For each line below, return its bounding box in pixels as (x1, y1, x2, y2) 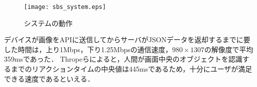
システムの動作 (24, 17, 73, 28)
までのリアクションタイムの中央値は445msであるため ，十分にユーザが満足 (10, 64, 253, 74)
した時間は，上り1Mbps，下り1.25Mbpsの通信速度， (4, 44, 172, 54)
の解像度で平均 (204, 44, 254, 54)
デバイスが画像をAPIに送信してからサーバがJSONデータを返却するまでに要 (4, 34, 251, 45)
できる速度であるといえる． (4, 73, 95, 84)
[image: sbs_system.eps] (24, 3, 106, 10)
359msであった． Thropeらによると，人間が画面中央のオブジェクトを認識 (4, 54, 243, 64)
